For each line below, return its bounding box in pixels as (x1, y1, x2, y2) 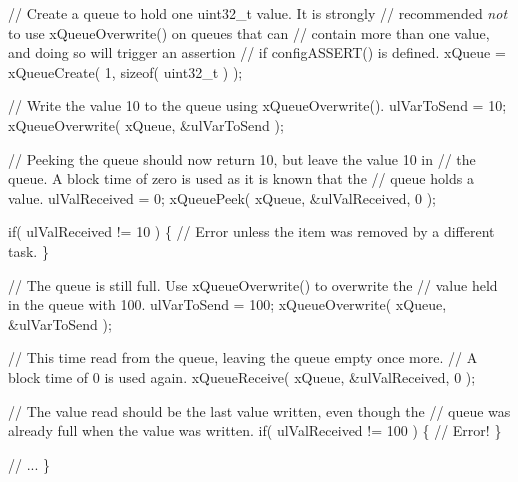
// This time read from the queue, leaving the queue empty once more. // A (8, 347, 478, 368)
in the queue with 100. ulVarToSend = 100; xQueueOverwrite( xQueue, (8, 294, 447, 315)
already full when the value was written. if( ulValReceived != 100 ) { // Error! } (8, 420, 502, 441)
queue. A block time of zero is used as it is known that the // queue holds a (8, 168, 474, 189)
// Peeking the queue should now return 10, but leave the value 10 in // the (8, 148, 476, 169)
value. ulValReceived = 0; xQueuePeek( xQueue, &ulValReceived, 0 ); (8, 187, 436, 208)
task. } (8, 240, 49, 261)
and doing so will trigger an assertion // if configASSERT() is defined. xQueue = (8, 42, 506, 63)
